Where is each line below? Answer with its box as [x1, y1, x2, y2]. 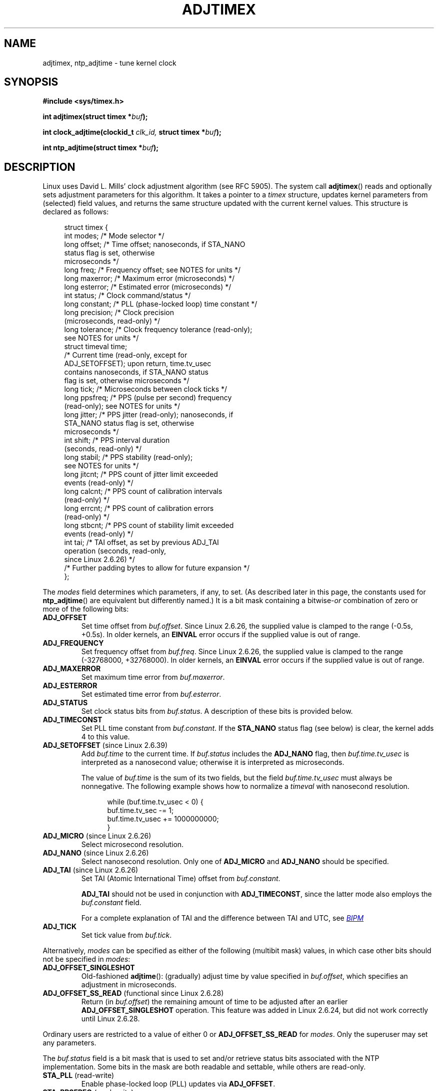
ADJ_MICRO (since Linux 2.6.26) [42, 832, 151, 841]
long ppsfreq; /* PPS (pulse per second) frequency [64, 393, 232, 402]
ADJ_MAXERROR [42, 664, 101, 673]
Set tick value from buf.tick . [81, 931, 172, 940]
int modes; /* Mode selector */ [64, 231, 164, 240]
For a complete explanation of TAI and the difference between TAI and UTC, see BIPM [81, 914, 364, 923]
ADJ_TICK [42, 922, 76, 931]
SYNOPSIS [4, 76, 58, 89]
